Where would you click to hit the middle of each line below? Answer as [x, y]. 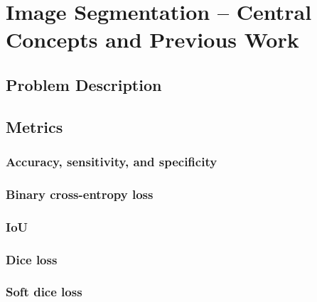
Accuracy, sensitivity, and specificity [112, 162]
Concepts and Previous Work [152, 39]
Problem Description [84, 84]
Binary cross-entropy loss [80, 194]
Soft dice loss [44, 292]
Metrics [34, 126]
